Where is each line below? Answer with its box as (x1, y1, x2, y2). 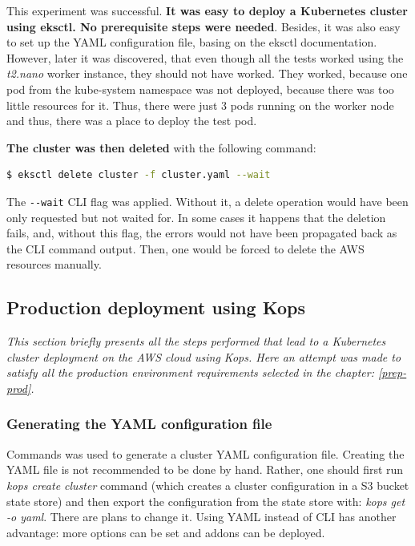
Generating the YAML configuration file (6, 414, 272, 434)
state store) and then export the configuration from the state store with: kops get (6, 492, 405, 509)
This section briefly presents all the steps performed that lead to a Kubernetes (6, 333, 386, 350)
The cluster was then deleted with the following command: (6, 139, 316, 156)
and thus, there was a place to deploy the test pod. (6, 112, 257, 129)
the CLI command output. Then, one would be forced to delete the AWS (6, 240, 365, 257)
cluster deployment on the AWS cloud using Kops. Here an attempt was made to (6, 348, 401, 365)
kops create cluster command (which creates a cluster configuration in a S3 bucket (6, 476, 409, 493)
